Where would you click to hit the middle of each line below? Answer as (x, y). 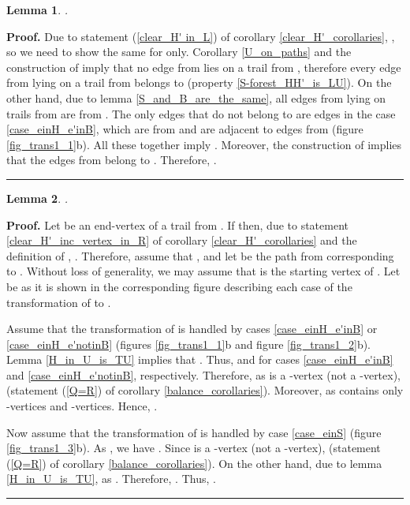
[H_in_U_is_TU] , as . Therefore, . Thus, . (111, 479)
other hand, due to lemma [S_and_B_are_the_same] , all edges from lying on (196, 97)
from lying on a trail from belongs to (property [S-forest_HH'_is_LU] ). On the (199, 82)
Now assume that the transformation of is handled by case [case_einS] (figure (194, 432)
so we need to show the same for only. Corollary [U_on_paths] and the (179, 52)
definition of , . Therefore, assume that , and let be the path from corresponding (200, 255)
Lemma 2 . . (37, 198)
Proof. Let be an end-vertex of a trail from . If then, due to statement (177, 224)
